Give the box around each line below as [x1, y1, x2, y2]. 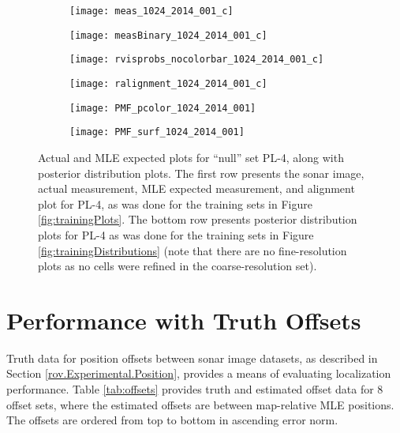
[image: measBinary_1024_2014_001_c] [69, 29, 267, 41]
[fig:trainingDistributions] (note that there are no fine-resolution [38, 242, 347, 258]
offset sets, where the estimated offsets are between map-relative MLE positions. [6, 396, 394, 412]
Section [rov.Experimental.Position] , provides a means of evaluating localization [6, 365, 391, 382]
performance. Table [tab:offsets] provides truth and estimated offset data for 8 [6, 381, 383, 397]
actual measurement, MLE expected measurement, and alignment [38, 180, 355, 197]
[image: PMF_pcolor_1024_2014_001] [69, 102, 256, 114]
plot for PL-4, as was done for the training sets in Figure [38, 195, 312, 212]
